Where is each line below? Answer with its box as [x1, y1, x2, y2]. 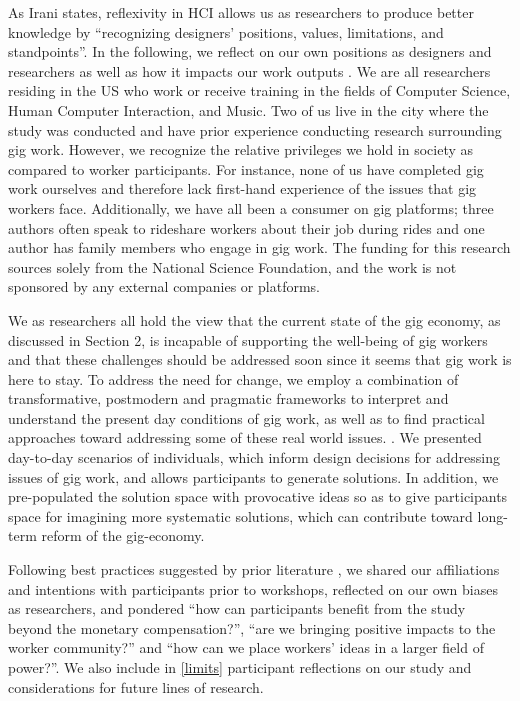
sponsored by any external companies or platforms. [8, 276, 320, 297]
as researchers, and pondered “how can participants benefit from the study [8, 598, 466, 619]
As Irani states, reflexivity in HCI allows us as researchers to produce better [8, 2, 474, 22]
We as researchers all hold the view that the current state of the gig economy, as [8, 309, 501, 330]
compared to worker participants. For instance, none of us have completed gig [8, 158, 484, 179]
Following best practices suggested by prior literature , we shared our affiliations [8, 559, 500, 580]
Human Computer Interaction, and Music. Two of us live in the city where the [8, 99, 489, 120]
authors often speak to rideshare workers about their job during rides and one [8, 217, 485, 238]
